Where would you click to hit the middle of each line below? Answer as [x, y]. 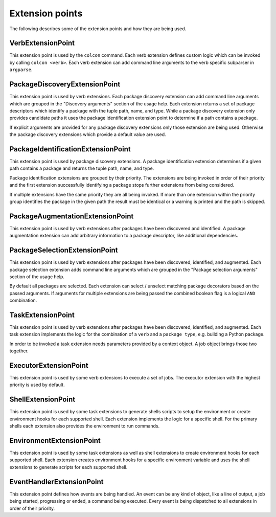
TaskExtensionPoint [42, 315]
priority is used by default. [37, 385]
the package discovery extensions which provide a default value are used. [88, 134]
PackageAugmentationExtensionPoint [72, 216]
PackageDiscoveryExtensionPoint [65, 84]
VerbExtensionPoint [42, 43]
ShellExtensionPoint [42, 400]
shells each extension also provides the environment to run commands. [85, 426]
